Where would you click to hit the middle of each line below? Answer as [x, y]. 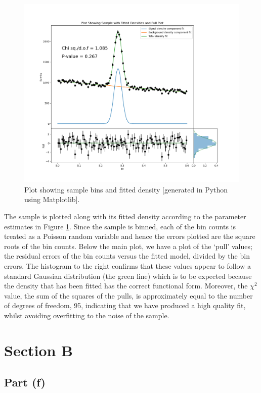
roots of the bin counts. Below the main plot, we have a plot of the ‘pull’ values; [128, 246]
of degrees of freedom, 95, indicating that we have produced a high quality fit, [125, 305]
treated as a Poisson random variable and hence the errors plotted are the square [130, 236]
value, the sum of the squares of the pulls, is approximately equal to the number [128, 295]
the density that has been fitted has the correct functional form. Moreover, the [126, 286]
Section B [39, 350]
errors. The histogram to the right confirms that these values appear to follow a [127, 265]
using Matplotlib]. [52, 199]
